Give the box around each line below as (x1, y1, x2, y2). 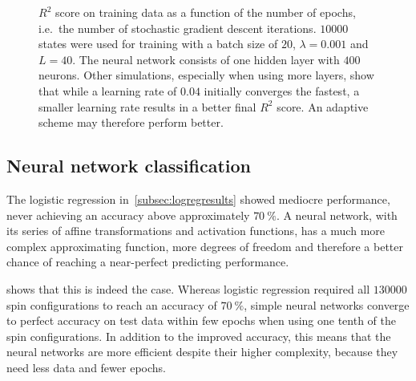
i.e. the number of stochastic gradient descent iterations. (38, 19, 317, 36)
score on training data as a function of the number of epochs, (55, 4, 356, 20)
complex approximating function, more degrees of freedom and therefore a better (6, 237, 404, 254)
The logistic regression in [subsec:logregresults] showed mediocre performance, (6, 190, 390, 207)
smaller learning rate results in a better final (38, 98, 256, 115)
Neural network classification (6, 153, 252, 178)
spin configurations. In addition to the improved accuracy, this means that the (6, 327, 391, 344)
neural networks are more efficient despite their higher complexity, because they (6, 343, 398, 360)
